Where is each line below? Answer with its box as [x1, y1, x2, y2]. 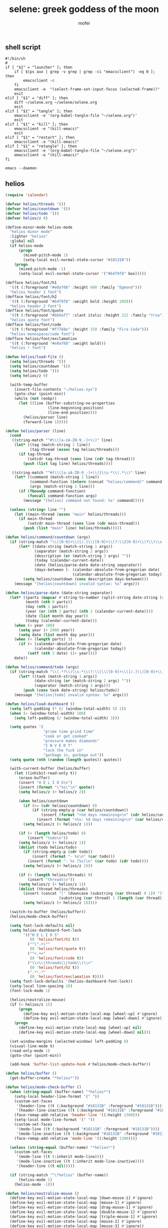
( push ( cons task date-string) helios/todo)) [23, 688, 120, 693]
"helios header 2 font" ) [9, 303, 61, 309]
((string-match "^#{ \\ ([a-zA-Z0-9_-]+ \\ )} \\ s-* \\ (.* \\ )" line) [11, 470, 146, 475]
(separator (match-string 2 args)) [34, 548, 108, 554]
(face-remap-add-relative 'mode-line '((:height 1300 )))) [14, 1136, 137, 1141]
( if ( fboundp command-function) [18, 489, 86, 494]
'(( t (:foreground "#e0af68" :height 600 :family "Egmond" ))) [9, 285, 142, 290]
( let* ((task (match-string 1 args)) [18, 674, 97, 679]
